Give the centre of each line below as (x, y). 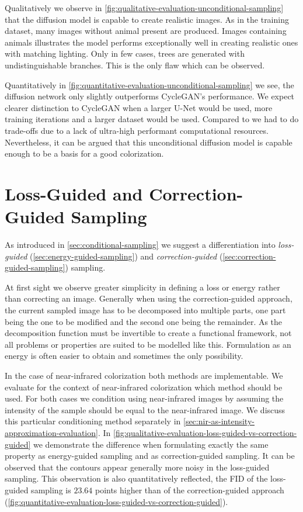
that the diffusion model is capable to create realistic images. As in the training (147, 19)
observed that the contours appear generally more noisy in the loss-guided (137, 467)
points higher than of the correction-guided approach (189, 489)
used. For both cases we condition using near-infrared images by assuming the (144, 398)
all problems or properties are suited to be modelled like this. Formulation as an (148, 344)
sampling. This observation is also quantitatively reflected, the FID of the (136, 478)
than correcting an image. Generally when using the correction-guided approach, (149, 298)
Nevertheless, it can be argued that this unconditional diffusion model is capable (149, 142)
